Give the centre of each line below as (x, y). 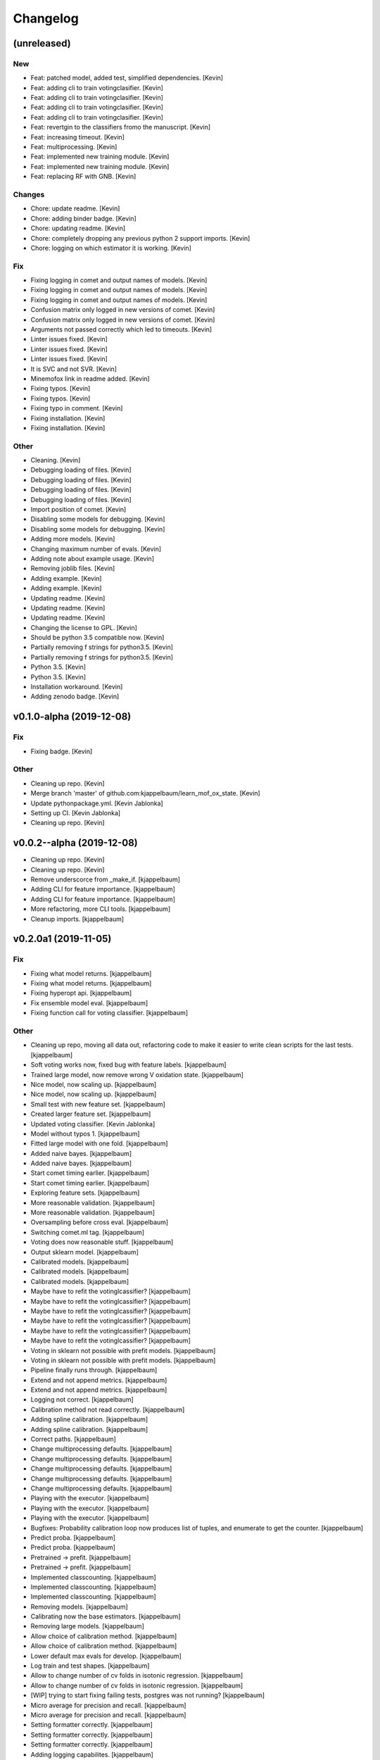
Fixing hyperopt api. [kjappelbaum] (81, 993)
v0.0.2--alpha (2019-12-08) (75, 843)
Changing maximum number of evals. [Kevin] (96, 548)
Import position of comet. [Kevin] (78, 510)
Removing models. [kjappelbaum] (79, 1607)
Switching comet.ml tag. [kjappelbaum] (87, 1232)
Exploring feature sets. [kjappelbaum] (85, 1193)
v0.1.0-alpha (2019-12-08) (72, 717)
